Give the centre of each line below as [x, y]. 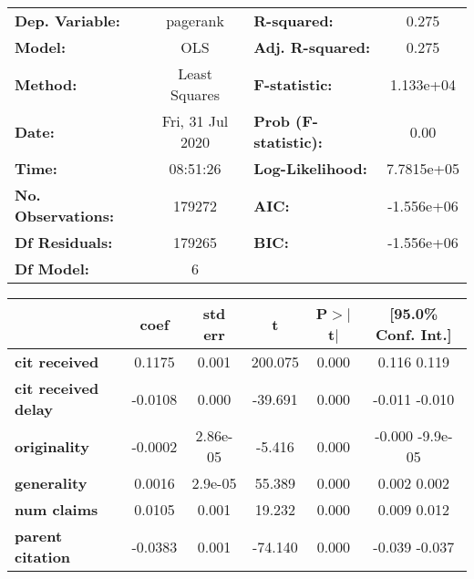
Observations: [65, 216]
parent [39, 536]
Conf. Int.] [414, 334]
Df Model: [52, 269]
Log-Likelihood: [310, 168]
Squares [195, 94]
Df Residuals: [64, 242]
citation [43, 557]
